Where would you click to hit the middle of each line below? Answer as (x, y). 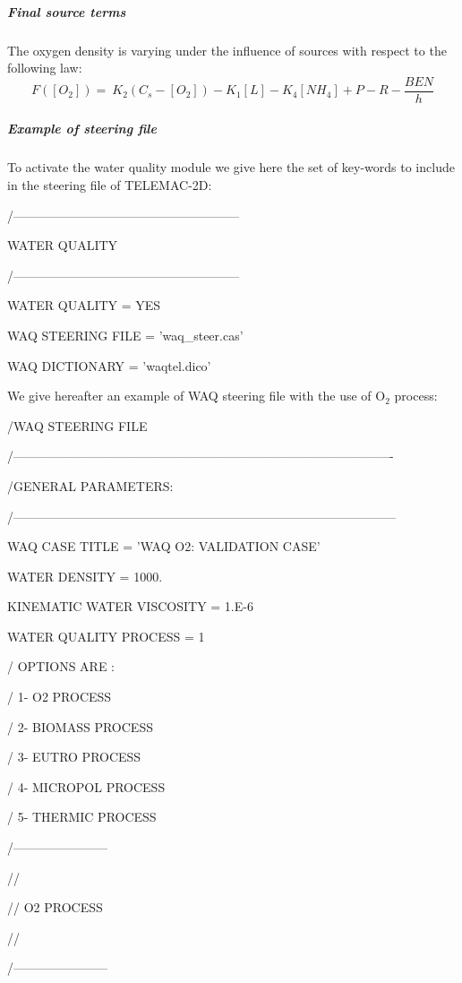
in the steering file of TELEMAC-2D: (110, 184)
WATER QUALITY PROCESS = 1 (106, 636)
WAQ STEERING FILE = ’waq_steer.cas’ (125, 335)
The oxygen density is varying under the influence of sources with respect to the (227, 50)
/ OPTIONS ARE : (61, 666)
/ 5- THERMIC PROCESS (82, 817)
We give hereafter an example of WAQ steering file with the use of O (197, 396)
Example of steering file (82, 129)
